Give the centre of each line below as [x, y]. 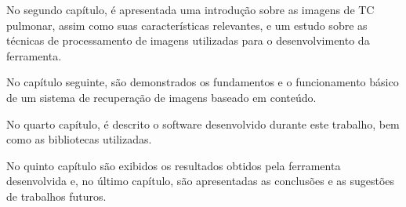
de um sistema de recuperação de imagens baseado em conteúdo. [161, 97]
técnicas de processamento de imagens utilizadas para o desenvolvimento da [188, 40]
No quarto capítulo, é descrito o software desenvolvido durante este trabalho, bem [203, 123]
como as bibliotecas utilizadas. [79, 139]
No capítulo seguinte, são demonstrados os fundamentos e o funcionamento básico [203, 82]
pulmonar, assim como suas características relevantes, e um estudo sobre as [187, 25]
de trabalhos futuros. [56, 196]
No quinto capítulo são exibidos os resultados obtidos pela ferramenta [174, 165]
